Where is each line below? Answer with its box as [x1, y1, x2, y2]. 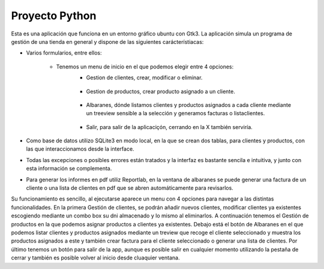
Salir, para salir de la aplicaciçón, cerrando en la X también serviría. [86, 123, 253, 130]
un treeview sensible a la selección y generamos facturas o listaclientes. [86, 110, 265, 117]
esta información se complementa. [26, 165, 112, 172]
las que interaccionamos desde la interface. [26, 145, 134, 153]
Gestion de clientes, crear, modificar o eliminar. [86, 74, 203, 81]
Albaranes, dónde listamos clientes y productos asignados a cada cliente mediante [86, 101, 291, 108]
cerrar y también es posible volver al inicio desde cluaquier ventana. [11, 254, 180, 261]
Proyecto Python [11, 9, 97, 22]
